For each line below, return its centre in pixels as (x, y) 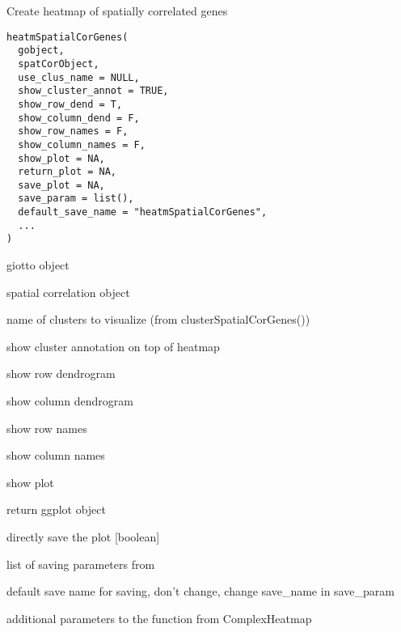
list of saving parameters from (81, 564)
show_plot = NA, (61, 158)
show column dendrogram (70, 401)
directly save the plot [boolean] (83, 537)
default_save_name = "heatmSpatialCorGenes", (143, 212)
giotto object (38, 265)
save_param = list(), (76, 199)
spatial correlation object (68, 292)
